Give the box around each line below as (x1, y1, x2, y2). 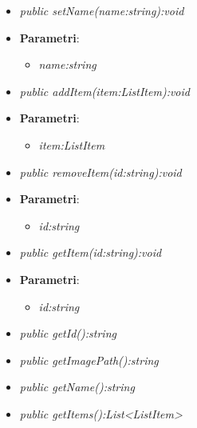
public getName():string (19, 378, 135, 395)
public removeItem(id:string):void (19, 163, 182, 180)
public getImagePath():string (19, 351, 159, 368)
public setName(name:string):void (19, 2, 184, 18)
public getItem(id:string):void (19, 244, 162, 261)
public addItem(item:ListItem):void (19, 82, 190, 99)
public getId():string (19, 325, 116, 342)
